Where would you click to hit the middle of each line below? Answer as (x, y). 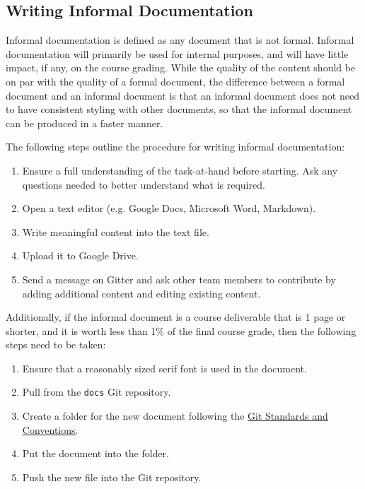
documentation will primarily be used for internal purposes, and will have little (177, 53)
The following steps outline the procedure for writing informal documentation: (175, 147)
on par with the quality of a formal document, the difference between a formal (175, 81)
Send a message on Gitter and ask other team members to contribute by (179, 279)
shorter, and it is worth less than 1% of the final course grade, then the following (181, 330)
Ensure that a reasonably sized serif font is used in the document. (164, 368)
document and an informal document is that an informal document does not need (182, 95)
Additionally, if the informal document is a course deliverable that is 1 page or (176, 317)
